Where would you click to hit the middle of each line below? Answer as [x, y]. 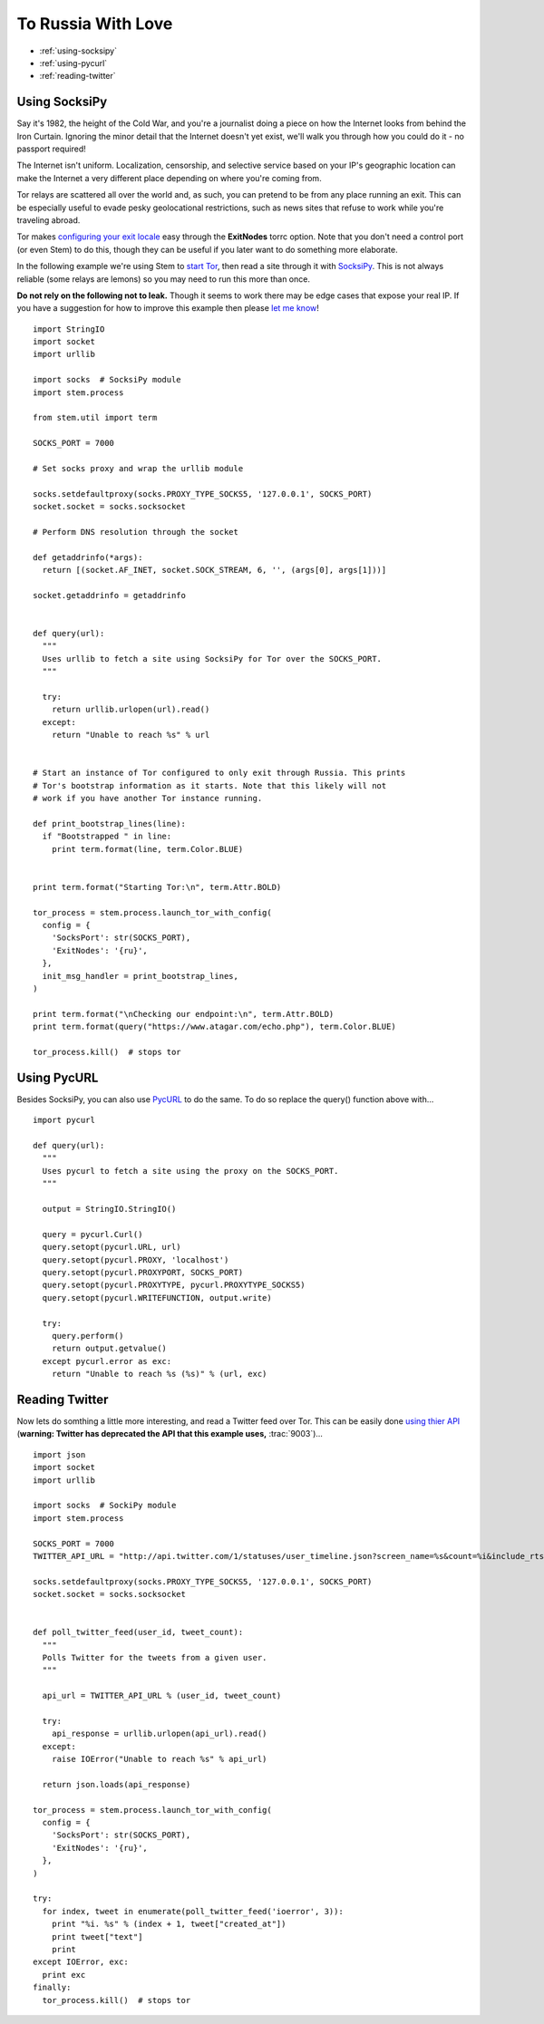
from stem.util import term [95, 418]
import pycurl [64, 1120]
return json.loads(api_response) [117, 1784]
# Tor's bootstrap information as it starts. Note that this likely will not [210, 785]
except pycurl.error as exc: [107, 1361]
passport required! [51, 149]
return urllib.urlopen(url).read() [131, 710]
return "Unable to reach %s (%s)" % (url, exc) [159, 1374]
